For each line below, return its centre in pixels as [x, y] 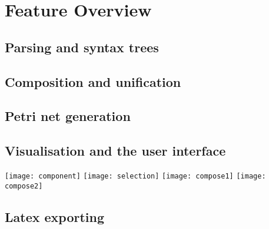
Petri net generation [68, 116]
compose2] [24, 186]
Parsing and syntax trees [82, 47]
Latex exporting [55, 216]
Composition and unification [93, 81]
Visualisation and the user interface [115, 151]
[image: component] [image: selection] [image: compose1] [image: [135, 176]
